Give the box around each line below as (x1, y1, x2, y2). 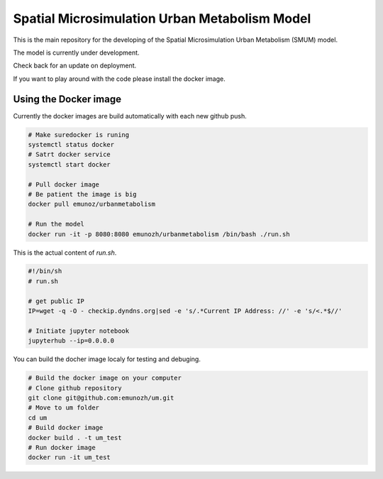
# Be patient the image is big (28, 190, 138, 198)
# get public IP (28, 297, 85, 305)
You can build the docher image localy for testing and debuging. (13, 355, 201, 363)
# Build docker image (28, 424, 104, 432)
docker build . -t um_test (28, 434, 122, 441)
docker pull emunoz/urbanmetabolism (28, 200, 156, 209)
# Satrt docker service (28, 150, 111, 159)
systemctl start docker (28, 160, 111, 168)
